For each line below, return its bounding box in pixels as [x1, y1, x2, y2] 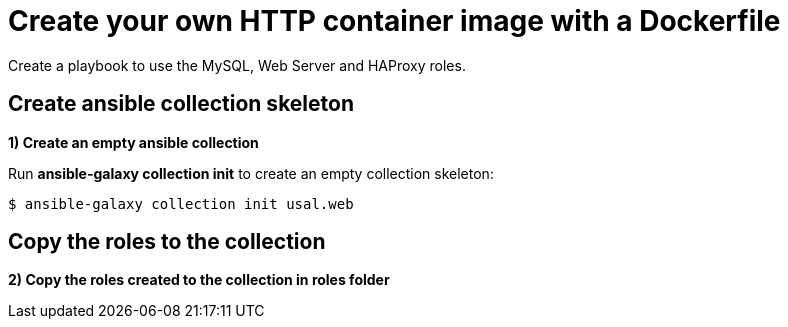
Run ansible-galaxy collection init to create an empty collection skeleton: [8, 164, 494, 182]
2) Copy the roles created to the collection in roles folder [8, 271, 390, 289]
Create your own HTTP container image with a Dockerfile [8, 4, 781, 38]
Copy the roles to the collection [8, 229, 326, 255]
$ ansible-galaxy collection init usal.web [8, 195, 354, 212]
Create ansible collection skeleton [8, 91, 354, 117]
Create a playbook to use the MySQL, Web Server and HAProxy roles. [8, 56, 466, 74]
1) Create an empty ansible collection [8, 133, 259, 151]
